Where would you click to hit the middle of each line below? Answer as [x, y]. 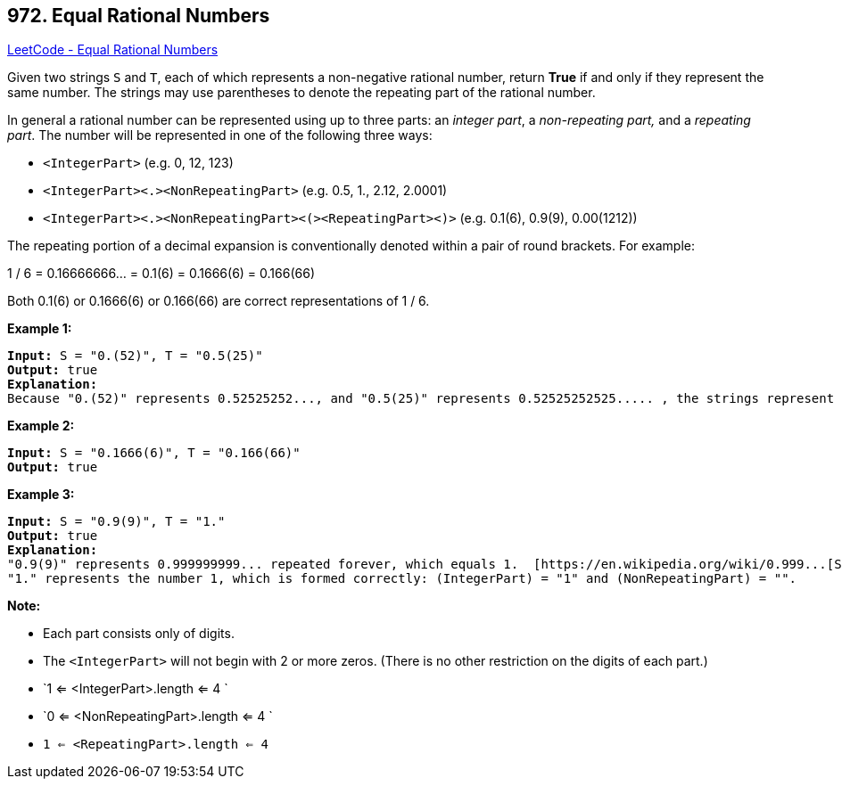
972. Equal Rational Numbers [139, 16]
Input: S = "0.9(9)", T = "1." [116, 522]
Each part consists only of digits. [139, 634]
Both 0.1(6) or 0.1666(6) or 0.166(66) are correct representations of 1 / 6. [219, 301]
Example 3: [41, 495]
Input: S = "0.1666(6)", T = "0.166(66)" [154, 453]
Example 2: [41, 426]
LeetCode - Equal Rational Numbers [113, 50]
